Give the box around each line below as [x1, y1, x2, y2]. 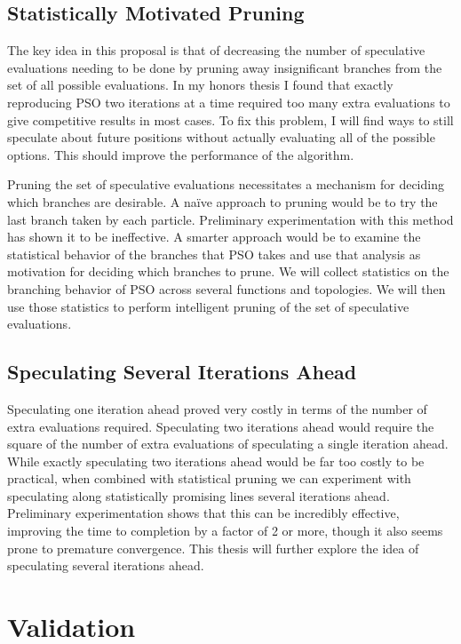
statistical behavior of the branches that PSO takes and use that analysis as [7, 244, 421, 263]
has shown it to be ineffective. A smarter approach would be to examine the [7, 227, 421, 246]
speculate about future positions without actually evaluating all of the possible [7, 128, 435, 147]
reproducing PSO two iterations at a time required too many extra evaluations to [7, 92, 450, 111]
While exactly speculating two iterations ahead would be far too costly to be [7, 451, 425, 470]
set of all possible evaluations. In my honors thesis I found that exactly [7, 76, 393, 94]
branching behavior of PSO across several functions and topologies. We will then [7, 279, 446, 298]
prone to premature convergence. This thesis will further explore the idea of [7, 538, 419, 557]
